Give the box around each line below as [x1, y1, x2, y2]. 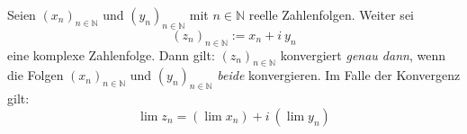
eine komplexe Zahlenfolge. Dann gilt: [7, 45, 215, 64]
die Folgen [7, 66, 64, 85]
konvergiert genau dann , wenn [280, 45, 445, 64]
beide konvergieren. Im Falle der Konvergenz [217, 66, 461, 85]
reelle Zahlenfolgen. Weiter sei [248, 5, 414, 23]
